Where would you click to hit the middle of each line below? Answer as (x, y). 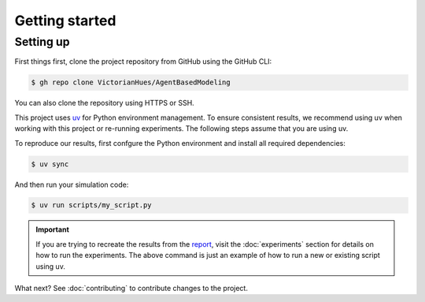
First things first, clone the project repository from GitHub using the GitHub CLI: (143, 62)
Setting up (42, 42)
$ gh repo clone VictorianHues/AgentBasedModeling (131, 82)
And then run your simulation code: (72, 185)
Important (53, 229)
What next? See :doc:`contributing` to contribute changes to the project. (131, 289)
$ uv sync (50, 164)
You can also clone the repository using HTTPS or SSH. (104, 103)
